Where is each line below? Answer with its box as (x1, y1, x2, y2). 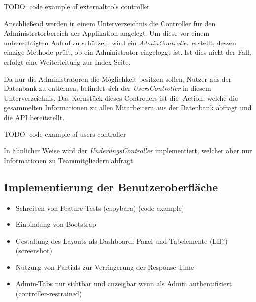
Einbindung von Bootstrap (15, 219, 96, 229)
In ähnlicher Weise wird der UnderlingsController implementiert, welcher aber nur (4, 145, 252, 156)
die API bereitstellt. (4, 112, 65, 122)
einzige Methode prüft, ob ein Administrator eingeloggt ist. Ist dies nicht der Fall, (4, 47, 251, 57)
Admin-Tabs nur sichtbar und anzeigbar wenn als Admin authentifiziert (15, 278, 232, 289)
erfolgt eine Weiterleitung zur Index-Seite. (4, 56, 131, 67)
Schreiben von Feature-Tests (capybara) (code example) (15, 202, 184, 213)
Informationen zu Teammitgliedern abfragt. (4, 155, 135, 165)
